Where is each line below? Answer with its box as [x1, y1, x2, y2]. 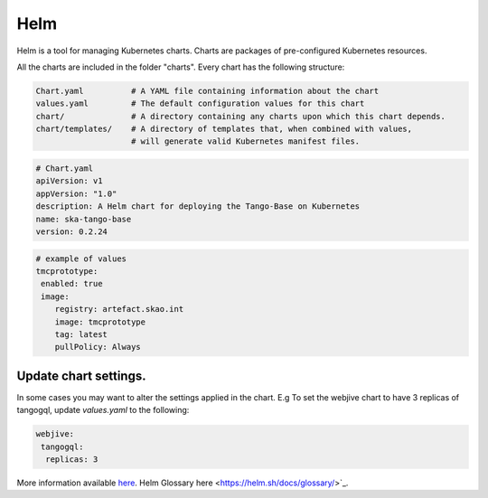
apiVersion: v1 [35, 176, 103, 186]
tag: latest [54, 329, 108, 339]
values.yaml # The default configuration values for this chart [35, 99, 365, 108]
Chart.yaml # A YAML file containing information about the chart [35, 86, 380, 96]
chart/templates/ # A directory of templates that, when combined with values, [35, 124, 413, 135]
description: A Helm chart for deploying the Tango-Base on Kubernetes [35, 202, 361, 211]
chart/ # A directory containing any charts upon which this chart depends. [35, 111, 446, 121]
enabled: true [41, 278, 103, 289]
